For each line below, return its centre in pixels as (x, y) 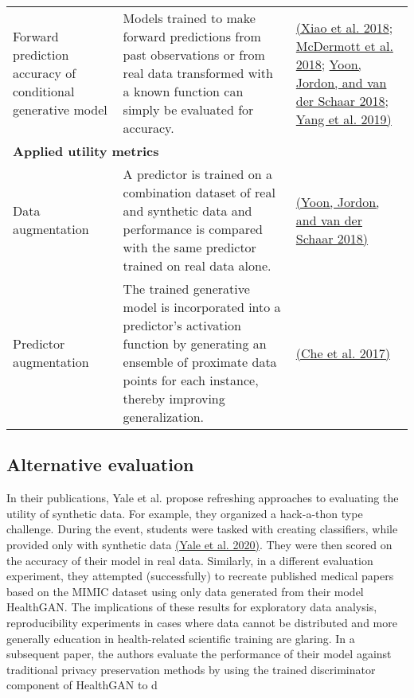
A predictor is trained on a (197, 174)
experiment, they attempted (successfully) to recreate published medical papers (200, 576)
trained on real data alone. (197, 265)
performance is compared (193, 229)
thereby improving (174, 398)
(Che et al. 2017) (343, 353)
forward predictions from (192, 36)
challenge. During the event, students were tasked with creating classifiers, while (202, 529)
